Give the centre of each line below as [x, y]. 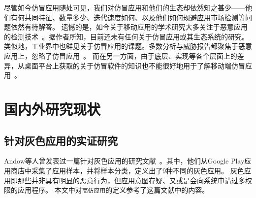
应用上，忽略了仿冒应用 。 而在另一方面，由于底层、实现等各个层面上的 [121, 55]
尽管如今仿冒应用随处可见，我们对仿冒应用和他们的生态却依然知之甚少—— [125, 7]
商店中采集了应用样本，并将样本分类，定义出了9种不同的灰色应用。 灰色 [127, 170]
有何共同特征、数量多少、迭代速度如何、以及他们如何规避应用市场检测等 [128, 17]
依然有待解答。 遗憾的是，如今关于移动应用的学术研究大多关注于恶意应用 [129, 27]
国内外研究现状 [52, 109]
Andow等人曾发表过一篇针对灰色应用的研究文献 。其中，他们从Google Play [124, 161]
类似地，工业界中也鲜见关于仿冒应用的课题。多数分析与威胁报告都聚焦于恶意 [128, 46]
